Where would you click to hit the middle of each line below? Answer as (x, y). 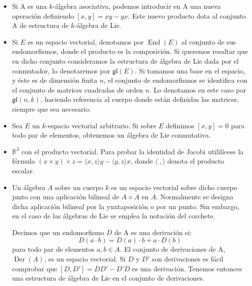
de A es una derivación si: (153, 232)
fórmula (24, 161)
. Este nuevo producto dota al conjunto (187, 15)
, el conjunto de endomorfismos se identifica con (176, 80)
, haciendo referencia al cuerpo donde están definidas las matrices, (140, 99)
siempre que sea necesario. (51, 108)
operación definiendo (43, 15)
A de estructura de (40, 25)
